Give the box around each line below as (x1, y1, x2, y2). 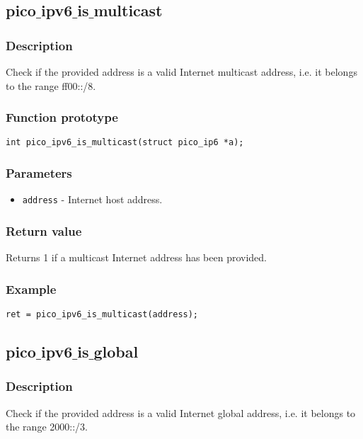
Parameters (6, 164, 72, 181)
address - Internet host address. (22, 192, 163, 207)
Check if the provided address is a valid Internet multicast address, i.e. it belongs (6, 64, 357, 79)
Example (6, 280, 57, 297)
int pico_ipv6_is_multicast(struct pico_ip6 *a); (6, 137, 244, 148)
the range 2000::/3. (6, 419, 88, 434)
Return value (6, 222, 82, 239)
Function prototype (6, 108, 118, 126)
